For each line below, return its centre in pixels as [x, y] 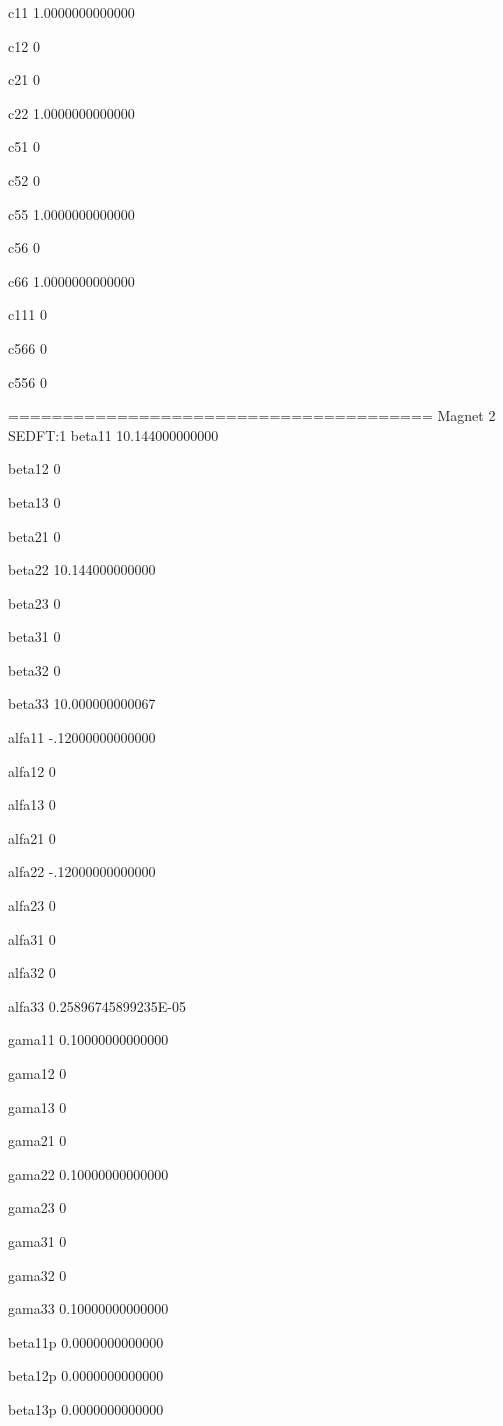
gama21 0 [37, 1140]
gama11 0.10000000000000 [88, 1039]
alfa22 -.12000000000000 [82, 871]
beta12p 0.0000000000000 [86, 1375]
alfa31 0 [32, 938]
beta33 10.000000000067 [82, 703]
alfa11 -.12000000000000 [82, 737]
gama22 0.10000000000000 [88, 1173]
